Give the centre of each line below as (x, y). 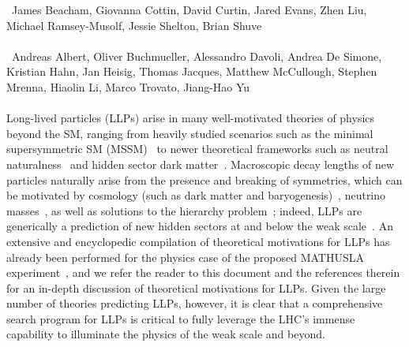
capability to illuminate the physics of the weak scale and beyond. (166, 334)
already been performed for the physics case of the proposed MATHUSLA (185, 257)
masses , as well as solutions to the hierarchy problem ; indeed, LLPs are (184, 210)
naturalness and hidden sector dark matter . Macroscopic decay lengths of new (200, 164)
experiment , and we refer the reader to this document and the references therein (203, 272)
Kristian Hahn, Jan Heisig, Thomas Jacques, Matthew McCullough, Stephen (192, 71)
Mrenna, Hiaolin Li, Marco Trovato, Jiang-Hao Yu (128, 86)
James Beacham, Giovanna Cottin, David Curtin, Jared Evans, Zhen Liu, (189, 9)
